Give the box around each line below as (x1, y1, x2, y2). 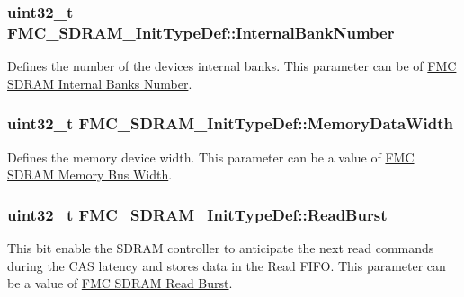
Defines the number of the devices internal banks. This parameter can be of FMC (7, 57, 457, 75)
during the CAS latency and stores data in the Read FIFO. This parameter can (7, 256, 446, 275)
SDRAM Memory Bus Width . (7, 165, 173, 184)
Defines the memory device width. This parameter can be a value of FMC (7, 147, 415, 166)
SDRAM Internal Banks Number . (7, 74, 192, 92)
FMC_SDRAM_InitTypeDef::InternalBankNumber (7, 21, 395, 43)
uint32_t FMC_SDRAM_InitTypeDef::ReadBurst (7, 203, 388, 225)
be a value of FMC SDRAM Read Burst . (7, 274, 233, 293)
